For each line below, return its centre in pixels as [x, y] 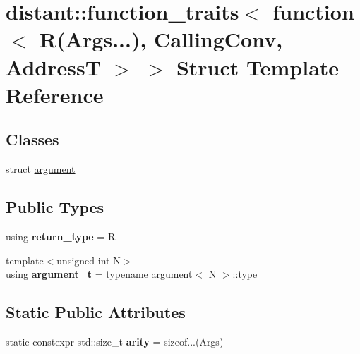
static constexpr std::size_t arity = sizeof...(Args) [115, 341]
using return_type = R [61, 236]
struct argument [41, 169]
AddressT [54, 67]
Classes [32, 139]
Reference [55, 94]
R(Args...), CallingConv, [161, 39]
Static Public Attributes [96, 312]
